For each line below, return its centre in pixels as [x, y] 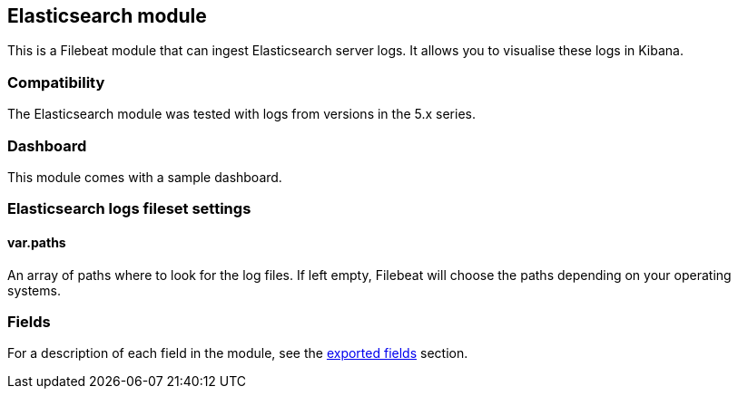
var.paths [37, 242]
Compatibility [56, 82]
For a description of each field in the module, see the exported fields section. [238, 353]
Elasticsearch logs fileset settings [129, 209]
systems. [34, 290]
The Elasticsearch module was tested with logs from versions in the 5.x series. [241, 114]
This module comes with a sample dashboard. [145, 177]
